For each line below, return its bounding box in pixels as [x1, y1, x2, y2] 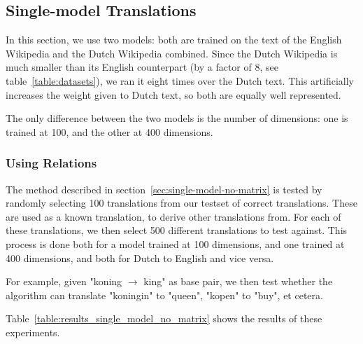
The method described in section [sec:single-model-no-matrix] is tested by [6, 181, 322, 196]
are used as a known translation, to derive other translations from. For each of [6, 209, 341, 223]
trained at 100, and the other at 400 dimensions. [6, 124, 213, 139]
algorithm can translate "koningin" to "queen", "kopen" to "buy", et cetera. [6, 287, 323, 302]
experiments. [6, 324, 60, 339]
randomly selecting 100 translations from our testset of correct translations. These [6, 195, 357, 210]
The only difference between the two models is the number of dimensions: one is [6, 111, 348, 125]
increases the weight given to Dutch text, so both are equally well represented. [6, 87, 341, 102]
